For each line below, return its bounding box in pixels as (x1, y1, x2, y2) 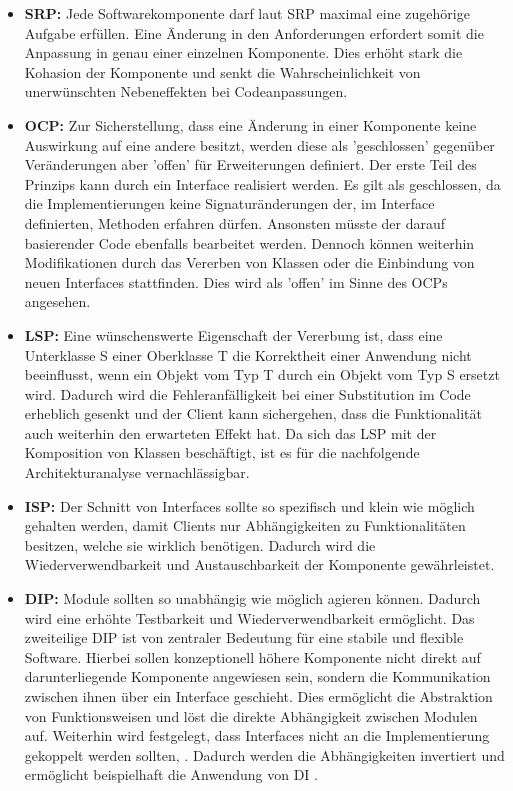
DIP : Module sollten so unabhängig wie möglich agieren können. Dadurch (24, 588, 481, 609)
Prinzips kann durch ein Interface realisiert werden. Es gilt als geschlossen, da (24, 173, 501, 194)
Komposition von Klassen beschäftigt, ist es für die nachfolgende (24, 442, 420, 463)
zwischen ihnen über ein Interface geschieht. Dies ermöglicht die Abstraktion (24, 686, 493, 706)
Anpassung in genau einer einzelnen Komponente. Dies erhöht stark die (24, 42, 463, 63)
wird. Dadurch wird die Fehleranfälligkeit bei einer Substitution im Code (24, 383, 471, 404)
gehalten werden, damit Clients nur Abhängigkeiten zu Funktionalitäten (24, 515, 466, 536)
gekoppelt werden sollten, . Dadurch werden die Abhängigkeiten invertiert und (24, 744, 505, 765)
